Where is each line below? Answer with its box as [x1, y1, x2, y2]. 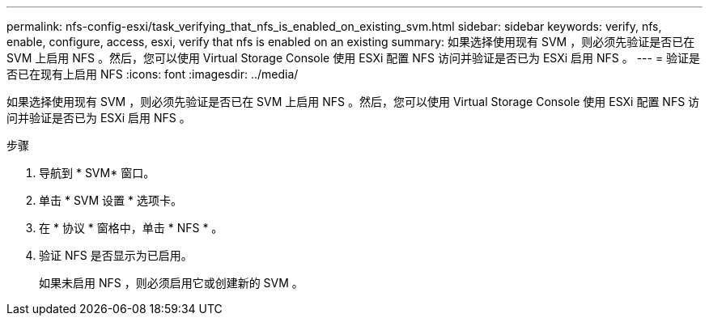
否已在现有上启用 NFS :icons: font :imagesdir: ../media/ [6, 67, 299, 81]
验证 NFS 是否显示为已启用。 [39, 248, 193, 262]
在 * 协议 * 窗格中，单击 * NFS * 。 [39, 221, 223, 235]
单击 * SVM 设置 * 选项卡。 [39, 193, 183, 207]
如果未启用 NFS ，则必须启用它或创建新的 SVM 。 [39, 276, 304, 290]
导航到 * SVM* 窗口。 [39, 166, 155, 180]
